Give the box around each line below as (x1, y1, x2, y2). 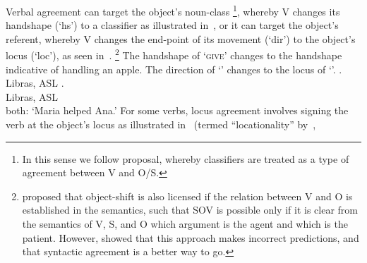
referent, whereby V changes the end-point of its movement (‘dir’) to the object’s (6, 31, 356, 46)
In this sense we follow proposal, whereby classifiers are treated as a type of (22, 151, 349, 166)
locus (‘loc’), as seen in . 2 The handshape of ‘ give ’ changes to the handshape (6, 46, 342, 63)
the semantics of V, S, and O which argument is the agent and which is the (22, 216, 348, 231)
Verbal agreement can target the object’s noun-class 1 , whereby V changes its (6, 2, 340, 18)
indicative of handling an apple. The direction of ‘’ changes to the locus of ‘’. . (6, 61, 342, 76)
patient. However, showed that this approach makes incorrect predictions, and (22, 230, 359, 245)
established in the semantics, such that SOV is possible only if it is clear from (22, 202, 358, 217)
